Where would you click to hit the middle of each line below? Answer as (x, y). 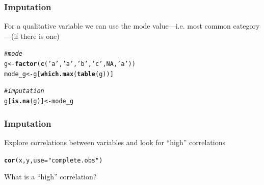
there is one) (40, 36)
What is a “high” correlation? (50, 177)
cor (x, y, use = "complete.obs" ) (54, 160)
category (246, 26)
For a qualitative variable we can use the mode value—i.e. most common (117, 26)
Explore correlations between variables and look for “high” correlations (115, 142)
